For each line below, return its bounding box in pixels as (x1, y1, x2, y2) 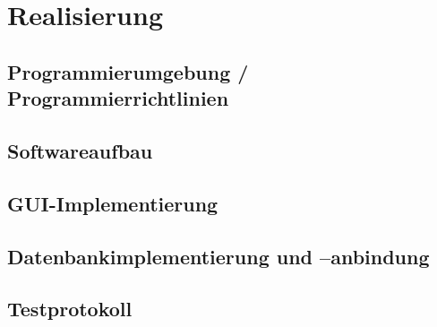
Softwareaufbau (7, 136, 153, 164)
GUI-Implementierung (7, 189, 218, 217)
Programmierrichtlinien (7, 84, 229, 112)
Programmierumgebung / (7, 57, 249, 85)
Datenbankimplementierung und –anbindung (7, 242, 430, 270)
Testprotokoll (7, 295, 133, 323)
